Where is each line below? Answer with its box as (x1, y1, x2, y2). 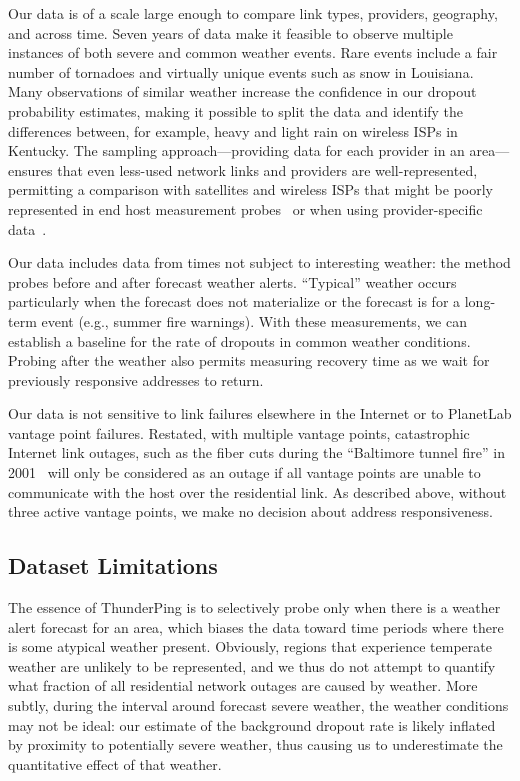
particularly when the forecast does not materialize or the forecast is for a (8, 291, 461, 312)
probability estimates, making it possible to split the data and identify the (8, 100, 464, 121)
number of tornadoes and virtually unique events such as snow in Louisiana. (8, 61, 474, 82)
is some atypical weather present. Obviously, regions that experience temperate (8, 636, 492, 657)
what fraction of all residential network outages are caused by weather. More (8, 675, 478, 696)
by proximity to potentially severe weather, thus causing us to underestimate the (8, 734, 503, 755)
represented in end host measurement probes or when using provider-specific (8, 198, 483, 219)
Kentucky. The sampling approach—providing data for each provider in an (8, 140, 465, 161)
